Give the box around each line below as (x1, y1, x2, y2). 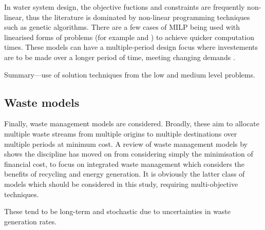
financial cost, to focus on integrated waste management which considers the (4, 158, 244, 169)
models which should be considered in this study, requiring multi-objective (4, 178, 238, 189)
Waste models (4, 94, 80, 110)
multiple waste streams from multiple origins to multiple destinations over (4, 128, 237, 139)
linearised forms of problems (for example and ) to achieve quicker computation (4, 31, 254, 42)
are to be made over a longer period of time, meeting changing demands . (4, 51, 235, 62)
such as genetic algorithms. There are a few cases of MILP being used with (4, 22, 240, 32)
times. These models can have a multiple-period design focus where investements (4, 42, 258, 52)
